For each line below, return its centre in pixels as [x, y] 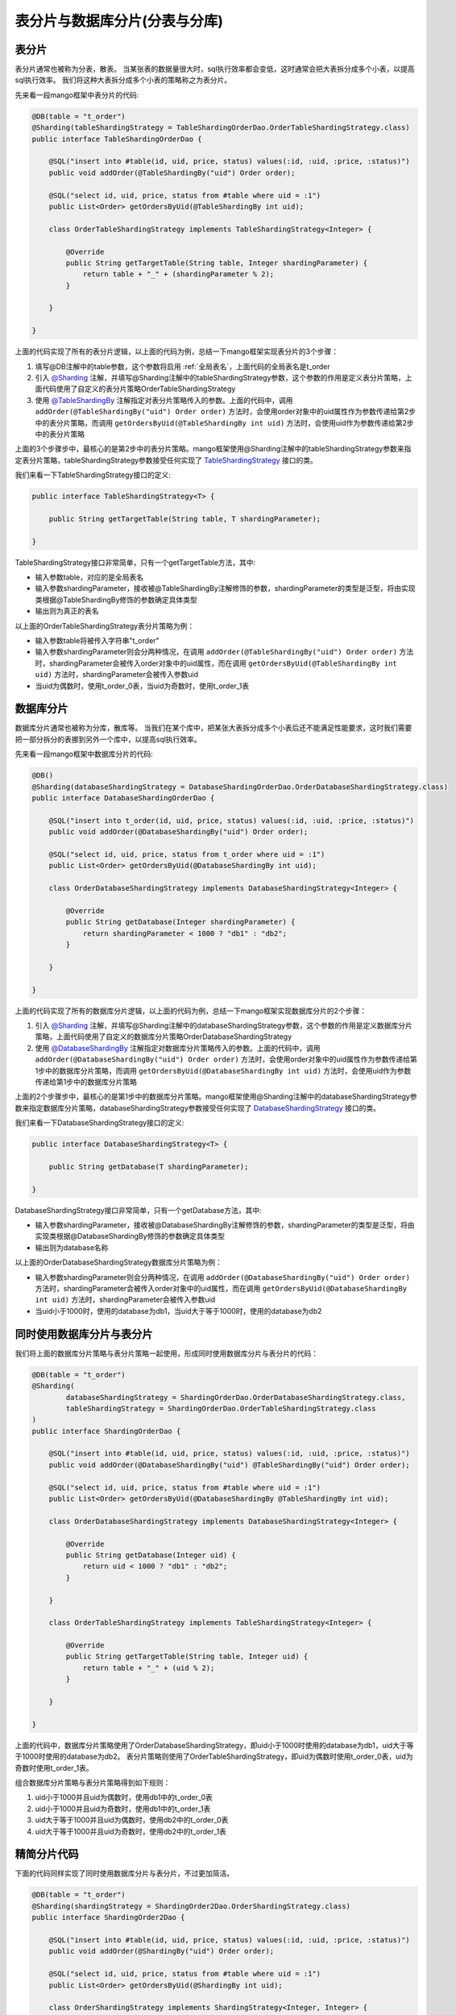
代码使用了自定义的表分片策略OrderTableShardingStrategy [139, 389]
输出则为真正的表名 [67, 611]
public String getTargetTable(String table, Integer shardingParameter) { [217, 263]
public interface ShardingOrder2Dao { [108, 1917]
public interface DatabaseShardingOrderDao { [123, 798]
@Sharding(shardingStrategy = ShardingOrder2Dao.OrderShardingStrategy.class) [191, 1906]
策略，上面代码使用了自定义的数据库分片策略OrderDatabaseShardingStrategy [164, 1037]
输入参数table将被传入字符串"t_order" [97, 641]
